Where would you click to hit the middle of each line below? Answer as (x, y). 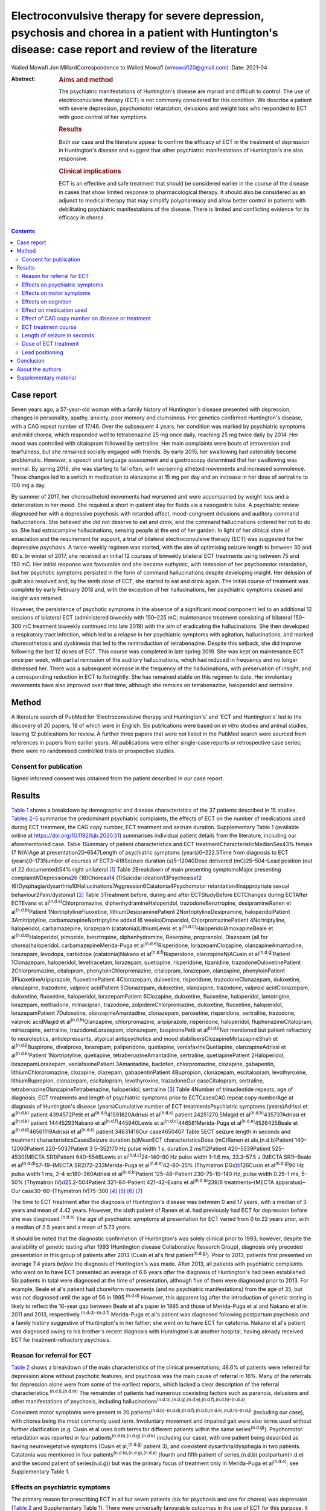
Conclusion (31, 361)
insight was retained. (37, 598)
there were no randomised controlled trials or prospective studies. (93, 751)
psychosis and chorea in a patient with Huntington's (145, 33)
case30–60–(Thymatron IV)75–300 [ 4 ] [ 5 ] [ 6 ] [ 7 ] (82, 1191)
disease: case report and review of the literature (134, 50)
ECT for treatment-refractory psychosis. (61, 1340)
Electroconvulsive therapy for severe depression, (138, 16)
